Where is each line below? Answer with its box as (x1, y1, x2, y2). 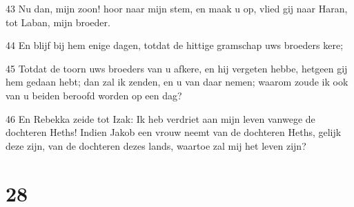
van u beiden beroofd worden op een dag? (6, 88, 182, 102)
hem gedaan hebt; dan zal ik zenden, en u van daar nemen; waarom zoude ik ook (6, 75, 348, 89)
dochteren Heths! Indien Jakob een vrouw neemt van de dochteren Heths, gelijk (6, 125, 342, 139)
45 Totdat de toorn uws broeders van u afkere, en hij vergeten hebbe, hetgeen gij (6, 61, 348, 75)
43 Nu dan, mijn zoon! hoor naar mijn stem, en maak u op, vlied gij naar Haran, (6, 1, 348, 15)
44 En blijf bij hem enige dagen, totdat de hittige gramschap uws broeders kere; (6, 38, 344, 52)
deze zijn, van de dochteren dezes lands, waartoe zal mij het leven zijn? (6, 138, 306, 152)
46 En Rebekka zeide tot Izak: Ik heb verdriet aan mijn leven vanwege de (6, 111, 315, 126)
